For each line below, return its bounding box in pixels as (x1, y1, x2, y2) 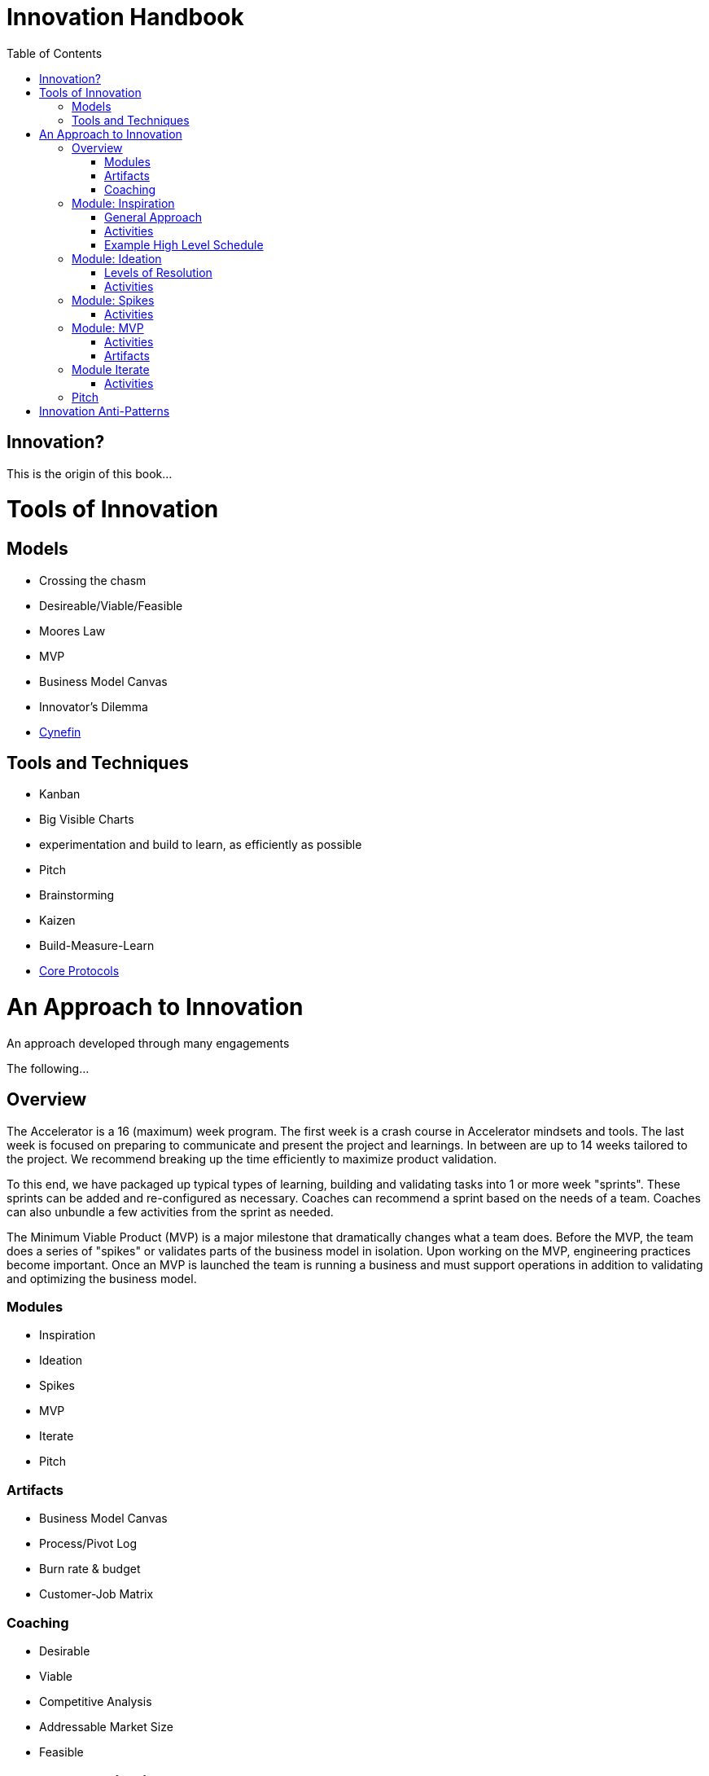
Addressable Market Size (39, 1719, 173, 1734)
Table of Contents (7, 46, 103, 60)
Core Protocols (39, 964, 120, 978)
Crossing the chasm (39, 573, 147, 587)
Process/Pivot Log (39, 1536, 138, 1551)
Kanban (39, 787, 81, 802)
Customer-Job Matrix (39, 1587, 154, 1602)
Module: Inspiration (72, 196, 175, 210)
